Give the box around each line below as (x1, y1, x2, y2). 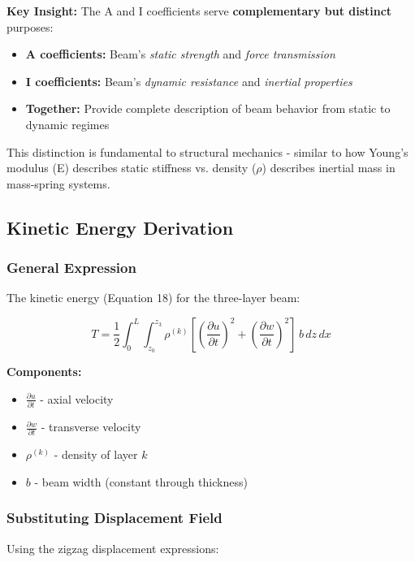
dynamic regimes (25, 115, 110, 132)
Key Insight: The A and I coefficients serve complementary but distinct (6, 2, 392, 19)
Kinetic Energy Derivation (6, 214, 234, 240)
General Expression (6, 257, 136, 278)
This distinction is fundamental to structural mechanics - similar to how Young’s (6, 143, 409, 160)
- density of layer (54, 446, 138, 463)
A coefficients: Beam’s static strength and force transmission (25, 45, 335, 63)
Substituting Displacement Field (6, 508, 223, 528)
